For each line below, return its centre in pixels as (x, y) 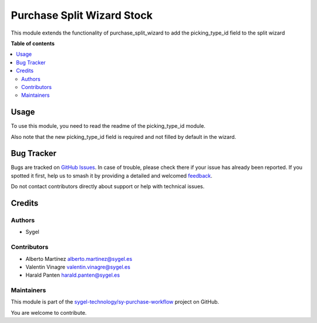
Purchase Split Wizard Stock (82, 15)
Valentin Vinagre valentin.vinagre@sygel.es (78, 267)
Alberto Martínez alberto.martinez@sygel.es (79, 259)
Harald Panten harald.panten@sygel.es (73, 275)
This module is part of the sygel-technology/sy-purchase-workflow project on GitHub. (115, 302)
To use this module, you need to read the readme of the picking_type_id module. (108, 126)
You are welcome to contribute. (49, 312)
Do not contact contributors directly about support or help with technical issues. (108, 186)
